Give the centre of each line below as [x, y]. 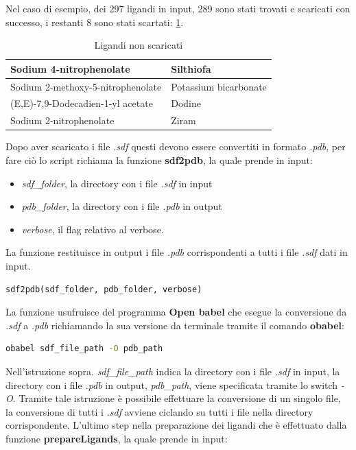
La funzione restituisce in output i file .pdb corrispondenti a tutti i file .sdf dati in [177, 252]
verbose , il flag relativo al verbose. [93, 229]
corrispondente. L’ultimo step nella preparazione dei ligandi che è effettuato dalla [176, 425]
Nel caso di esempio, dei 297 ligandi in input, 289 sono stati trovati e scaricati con [178, 8]
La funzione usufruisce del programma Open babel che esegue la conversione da [176, 312]
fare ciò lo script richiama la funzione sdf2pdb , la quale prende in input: [159, 160]
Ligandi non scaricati [139, 45]
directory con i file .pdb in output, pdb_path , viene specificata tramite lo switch [172, 384]
